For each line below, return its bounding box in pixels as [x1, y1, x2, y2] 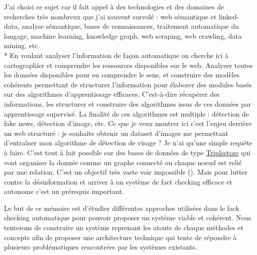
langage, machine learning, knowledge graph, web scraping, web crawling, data [4, 30, 242, 41]
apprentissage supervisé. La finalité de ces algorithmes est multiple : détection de [4, 108, 249, 119]
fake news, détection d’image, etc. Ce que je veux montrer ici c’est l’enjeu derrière [4, 118, 252, 128]
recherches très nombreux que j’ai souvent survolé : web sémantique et [4, 11, 216, 21]
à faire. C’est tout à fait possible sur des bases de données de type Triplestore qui [4, 147, 251, 157]
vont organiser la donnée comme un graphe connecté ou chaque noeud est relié [4, 157, 242, 167]
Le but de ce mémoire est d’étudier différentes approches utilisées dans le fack [4, 202, 240, 213]
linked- [218, 11, 239, 21]
